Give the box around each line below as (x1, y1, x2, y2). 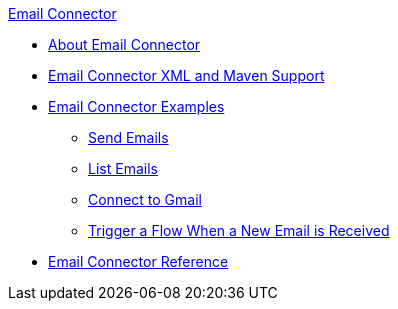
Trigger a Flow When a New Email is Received (88, 222, 390, 239)
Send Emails (88, 129, 169, 146)
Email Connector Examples (48, 98, 225, 115)
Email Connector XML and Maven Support (48, 67, 325, 84)
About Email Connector (48, 36, 201, 53)
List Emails (88, 160, 158, 177)
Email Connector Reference (48, 253, 229, 270)
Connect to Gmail (88, 191, 202, 208)
